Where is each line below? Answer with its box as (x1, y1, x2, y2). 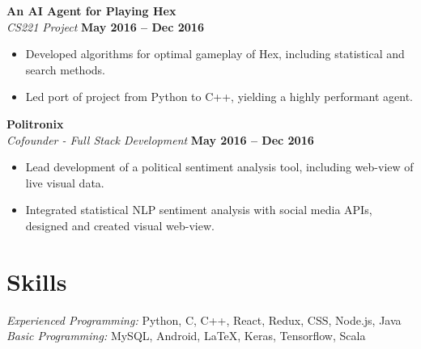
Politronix (6, 115, 64, 132)
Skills (6, 264, 67, 297)
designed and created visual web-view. (25, 217, 215, 233)
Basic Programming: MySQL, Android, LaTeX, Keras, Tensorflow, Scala (6, 327, 366, 344)
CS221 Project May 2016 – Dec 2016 (6, 18, 204, 35)
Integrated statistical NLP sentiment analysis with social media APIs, (25, 201, 372, 218)
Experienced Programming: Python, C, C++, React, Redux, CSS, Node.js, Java (6, 311, 402, 328)
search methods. (25, 61, 105, 78)
